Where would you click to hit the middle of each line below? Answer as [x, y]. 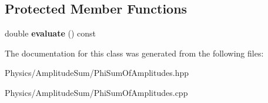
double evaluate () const [50, 33]
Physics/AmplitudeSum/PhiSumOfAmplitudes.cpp [96, 92]
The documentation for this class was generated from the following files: [134, 53]
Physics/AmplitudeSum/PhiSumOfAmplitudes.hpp [97, 73]
